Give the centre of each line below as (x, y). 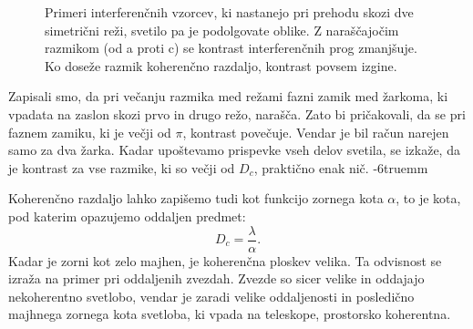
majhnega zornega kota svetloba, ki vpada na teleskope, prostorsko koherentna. (230, 314)
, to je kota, (428, 198)
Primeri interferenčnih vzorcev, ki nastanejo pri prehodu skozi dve (229, 12)
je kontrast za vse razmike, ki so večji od (122, 167)
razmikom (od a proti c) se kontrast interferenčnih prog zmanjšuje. (231, 48)
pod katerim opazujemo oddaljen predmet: (127, 216)
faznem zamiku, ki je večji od (90, 132)
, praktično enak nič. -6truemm (341, 167)
